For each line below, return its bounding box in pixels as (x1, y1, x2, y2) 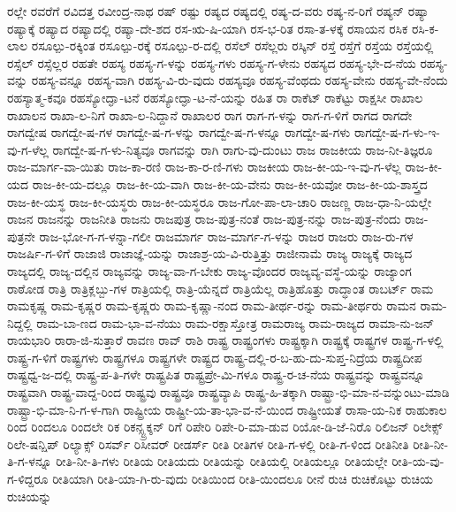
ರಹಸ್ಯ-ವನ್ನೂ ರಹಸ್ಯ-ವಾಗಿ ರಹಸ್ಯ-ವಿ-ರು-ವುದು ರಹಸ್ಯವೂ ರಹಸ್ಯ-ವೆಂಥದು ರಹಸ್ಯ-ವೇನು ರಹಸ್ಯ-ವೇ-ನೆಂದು (31, 71, 448, 89)
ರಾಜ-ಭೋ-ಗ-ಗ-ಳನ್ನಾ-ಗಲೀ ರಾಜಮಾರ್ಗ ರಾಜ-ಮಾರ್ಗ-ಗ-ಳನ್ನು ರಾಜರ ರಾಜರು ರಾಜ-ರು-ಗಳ (39, 226, 414, 245)
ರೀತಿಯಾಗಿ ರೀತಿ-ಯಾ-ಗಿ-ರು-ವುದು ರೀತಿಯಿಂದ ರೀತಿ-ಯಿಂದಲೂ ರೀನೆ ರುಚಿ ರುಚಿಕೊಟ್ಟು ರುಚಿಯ (52, 470, 433, 488)
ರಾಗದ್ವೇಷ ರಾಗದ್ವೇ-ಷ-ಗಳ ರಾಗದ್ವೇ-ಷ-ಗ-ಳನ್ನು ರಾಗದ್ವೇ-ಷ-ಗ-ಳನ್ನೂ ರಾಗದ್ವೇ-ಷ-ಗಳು (7, 123, 351, 141)
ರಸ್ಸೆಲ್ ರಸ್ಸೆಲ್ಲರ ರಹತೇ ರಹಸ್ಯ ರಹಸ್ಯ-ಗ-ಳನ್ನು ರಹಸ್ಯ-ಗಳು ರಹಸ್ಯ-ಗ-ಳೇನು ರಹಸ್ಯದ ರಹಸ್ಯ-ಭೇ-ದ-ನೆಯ (7, 53, 416, 72)
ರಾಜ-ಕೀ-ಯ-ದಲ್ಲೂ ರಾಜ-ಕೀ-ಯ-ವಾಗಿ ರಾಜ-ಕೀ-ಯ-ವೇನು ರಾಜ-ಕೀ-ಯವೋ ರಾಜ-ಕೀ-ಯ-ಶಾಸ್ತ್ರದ (32, 174, 428, 193)
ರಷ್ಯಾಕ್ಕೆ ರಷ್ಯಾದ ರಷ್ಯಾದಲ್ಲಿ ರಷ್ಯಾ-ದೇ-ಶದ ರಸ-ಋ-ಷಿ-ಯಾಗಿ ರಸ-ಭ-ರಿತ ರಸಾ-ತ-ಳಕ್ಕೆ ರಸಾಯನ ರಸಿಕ (7, 19, 408, 37)
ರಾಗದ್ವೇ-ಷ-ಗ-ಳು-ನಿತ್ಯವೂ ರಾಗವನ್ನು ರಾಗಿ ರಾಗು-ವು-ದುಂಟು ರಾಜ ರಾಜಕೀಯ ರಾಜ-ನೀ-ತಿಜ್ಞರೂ (52, 140, 433, 158)
